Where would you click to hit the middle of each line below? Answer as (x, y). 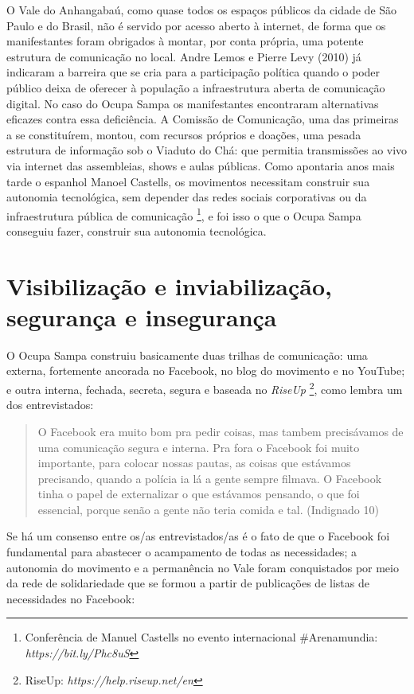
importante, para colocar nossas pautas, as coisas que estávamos (194, 463)
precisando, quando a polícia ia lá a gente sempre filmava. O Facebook (210, 478)
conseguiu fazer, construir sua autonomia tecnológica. (137, 230)
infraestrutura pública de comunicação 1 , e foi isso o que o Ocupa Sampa (184, 214)
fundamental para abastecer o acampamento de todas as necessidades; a (182, 552)
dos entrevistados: (50, 405)
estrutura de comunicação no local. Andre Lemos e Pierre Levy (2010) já (184, 56)
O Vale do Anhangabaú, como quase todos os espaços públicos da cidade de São (202, 10)
